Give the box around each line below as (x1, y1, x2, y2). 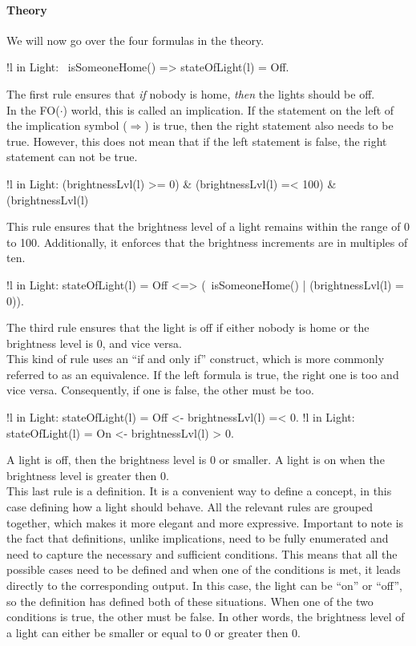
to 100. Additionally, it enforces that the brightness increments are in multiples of (6, 233, 408, 250)
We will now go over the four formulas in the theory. (6, 31, 265, 48)
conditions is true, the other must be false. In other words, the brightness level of (6, 608, 405, 625)
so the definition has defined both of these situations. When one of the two (6, 592, 374, 609)
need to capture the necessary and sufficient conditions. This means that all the (6, 545, 398, 562)
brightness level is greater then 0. (6, 466, 169, 483)
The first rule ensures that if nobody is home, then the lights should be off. (6, 85, 375, 102)
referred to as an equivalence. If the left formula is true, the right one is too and (6, 365, 399, 382)
